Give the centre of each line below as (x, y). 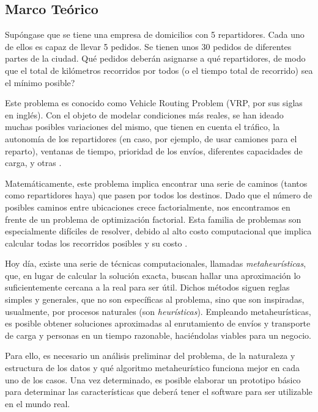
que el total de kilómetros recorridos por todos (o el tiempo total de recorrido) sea (159, 70)
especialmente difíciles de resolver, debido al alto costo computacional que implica (158, 231)
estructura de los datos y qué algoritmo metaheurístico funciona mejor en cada (152, 368)
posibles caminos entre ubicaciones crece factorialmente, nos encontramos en (148, 207)
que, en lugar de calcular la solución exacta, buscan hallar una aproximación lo (153, 275)
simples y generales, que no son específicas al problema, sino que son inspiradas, (155, 299)
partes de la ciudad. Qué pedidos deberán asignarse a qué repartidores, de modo (155, 58)
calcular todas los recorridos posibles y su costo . (96, 243)
